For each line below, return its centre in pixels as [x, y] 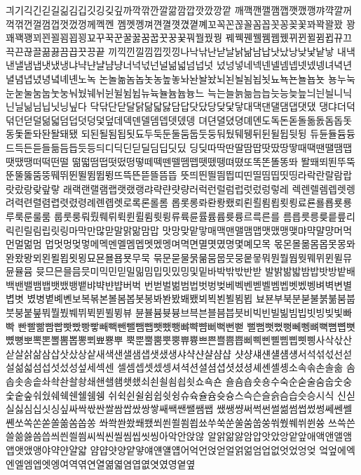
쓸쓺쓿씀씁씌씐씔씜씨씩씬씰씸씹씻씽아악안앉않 [105, 436]
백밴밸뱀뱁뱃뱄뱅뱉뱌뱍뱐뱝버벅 [74, 285]
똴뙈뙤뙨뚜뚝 [328, 161]
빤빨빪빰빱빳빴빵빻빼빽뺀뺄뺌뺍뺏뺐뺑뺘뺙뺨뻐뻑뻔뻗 [131, 326]
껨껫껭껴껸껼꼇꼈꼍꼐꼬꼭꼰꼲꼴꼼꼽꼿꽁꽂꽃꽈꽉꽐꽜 [230, 24]
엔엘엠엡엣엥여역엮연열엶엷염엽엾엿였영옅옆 [101, 463]
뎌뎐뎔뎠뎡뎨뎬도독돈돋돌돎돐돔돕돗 [275, 120]
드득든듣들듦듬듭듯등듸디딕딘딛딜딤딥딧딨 [96, 147]
